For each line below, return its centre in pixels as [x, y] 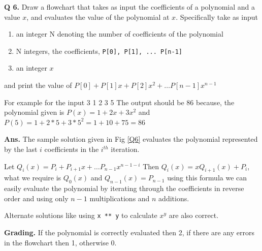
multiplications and [120, 198]
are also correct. [194, 215]
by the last [21, 149]
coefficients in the [72, 149]
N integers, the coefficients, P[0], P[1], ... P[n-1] [99, 51]
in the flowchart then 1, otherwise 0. [60, 242]
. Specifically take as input [217, 17]
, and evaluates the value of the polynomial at [98, 17]
